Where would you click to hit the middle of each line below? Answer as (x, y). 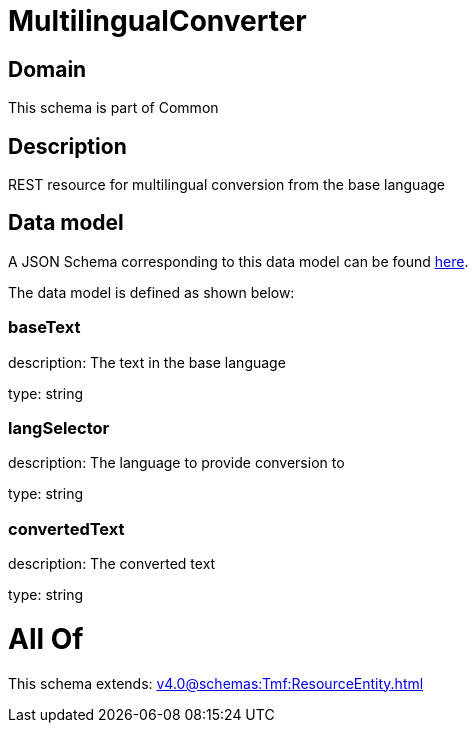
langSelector (59, 427)
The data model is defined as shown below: (151, 292)
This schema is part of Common (113, 108)
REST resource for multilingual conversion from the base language (227, 185)
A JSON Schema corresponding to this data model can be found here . (238, 261)
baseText (44, 327)
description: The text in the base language (147, 362)
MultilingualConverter (157, 21)
